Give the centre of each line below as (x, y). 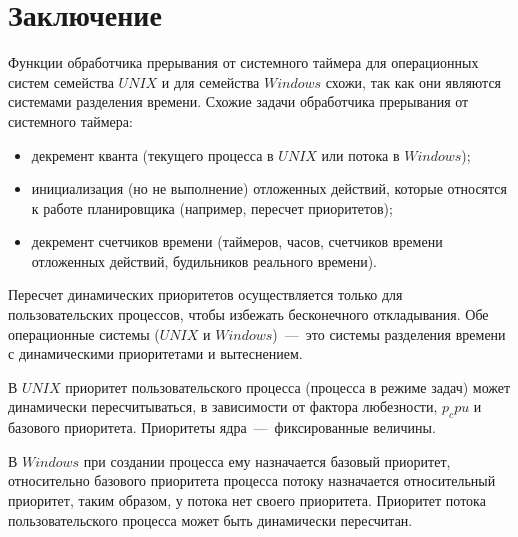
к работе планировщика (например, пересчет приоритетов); (212, 207)
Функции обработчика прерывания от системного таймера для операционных (243, 62)
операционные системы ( (84, 333)
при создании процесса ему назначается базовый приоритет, (267, 460)
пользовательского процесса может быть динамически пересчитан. (210, 519)
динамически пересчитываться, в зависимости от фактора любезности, (223, 406)
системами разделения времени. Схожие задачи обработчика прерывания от (238, 101)
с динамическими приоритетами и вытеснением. (155, 353)
